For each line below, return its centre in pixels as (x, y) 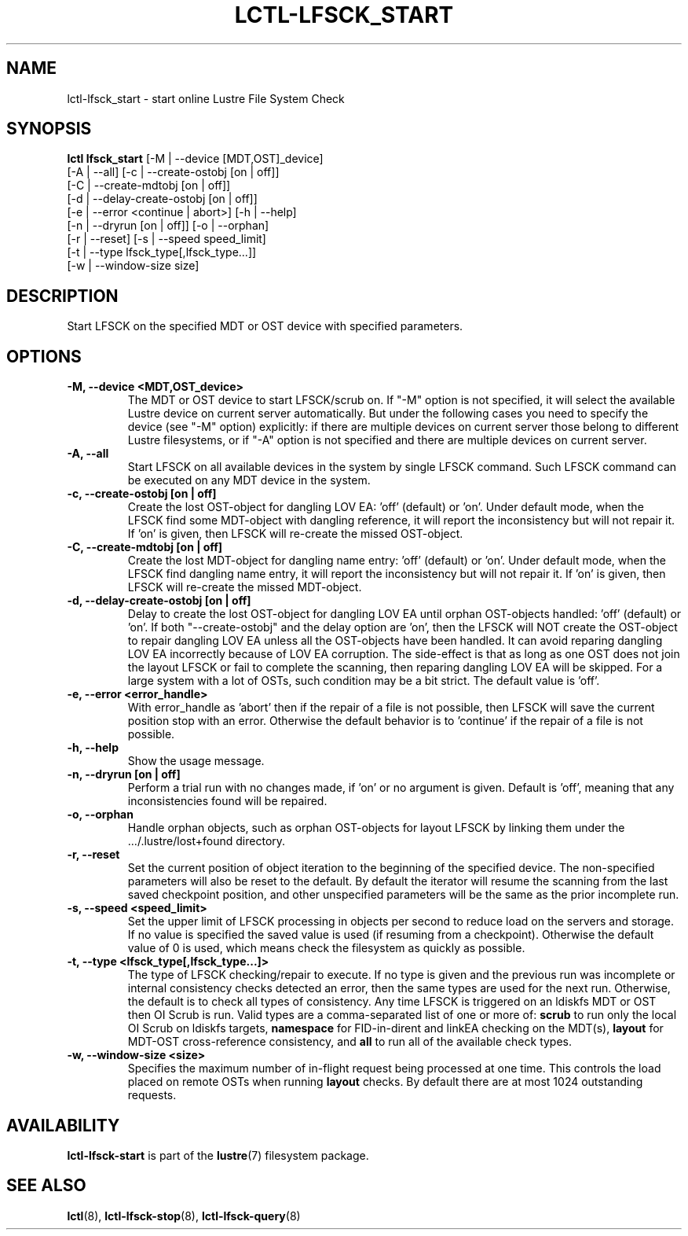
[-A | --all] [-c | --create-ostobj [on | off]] (173, 172)
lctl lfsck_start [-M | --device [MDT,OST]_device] (195, 159)
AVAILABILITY (63, 1125)
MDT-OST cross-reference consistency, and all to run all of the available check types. (350, 1042)
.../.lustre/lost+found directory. (207, 841)
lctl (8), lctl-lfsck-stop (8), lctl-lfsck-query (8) (184, 1216)
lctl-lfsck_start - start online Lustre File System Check (206, 98)
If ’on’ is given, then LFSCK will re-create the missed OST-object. (295, 534)
